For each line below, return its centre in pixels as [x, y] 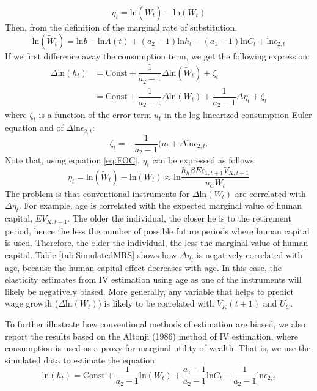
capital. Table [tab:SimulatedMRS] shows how [91, 254]
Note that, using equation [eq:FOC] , [72, 160]
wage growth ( [32, 303]
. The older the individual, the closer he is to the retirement [179, 218]
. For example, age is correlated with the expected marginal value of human [160, 205]
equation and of [34, 128]
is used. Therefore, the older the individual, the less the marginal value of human [157, 243]
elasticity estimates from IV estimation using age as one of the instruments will [153, 279]
